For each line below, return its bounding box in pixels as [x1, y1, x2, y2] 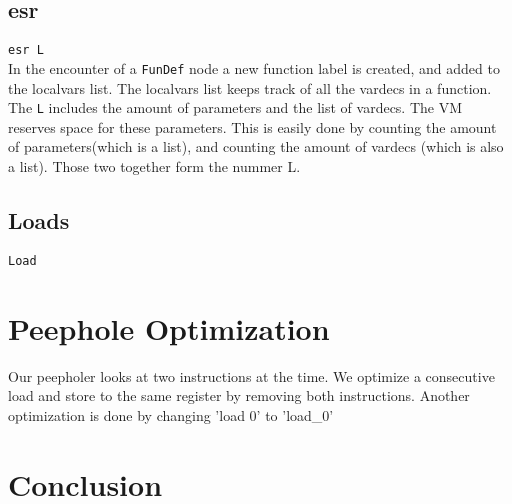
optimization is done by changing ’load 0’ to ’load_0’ [8, 404, 334, 425]
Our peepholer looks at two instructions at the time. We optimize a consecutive [8, 365, 495, 386]
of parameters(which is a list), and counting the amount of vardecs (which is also [8, 136, 504, 157]
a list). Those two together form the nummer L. [8, 155, 301, 176]
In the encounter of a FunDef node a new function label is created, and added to [8, 57, 500, 78]
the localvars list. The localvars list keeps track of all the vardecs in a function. [8, 77, 492, 98]
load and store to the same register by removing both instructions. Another [8, 385, 470, 406]
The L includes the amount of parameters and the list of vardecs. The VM [8, 97, 463, 118]
